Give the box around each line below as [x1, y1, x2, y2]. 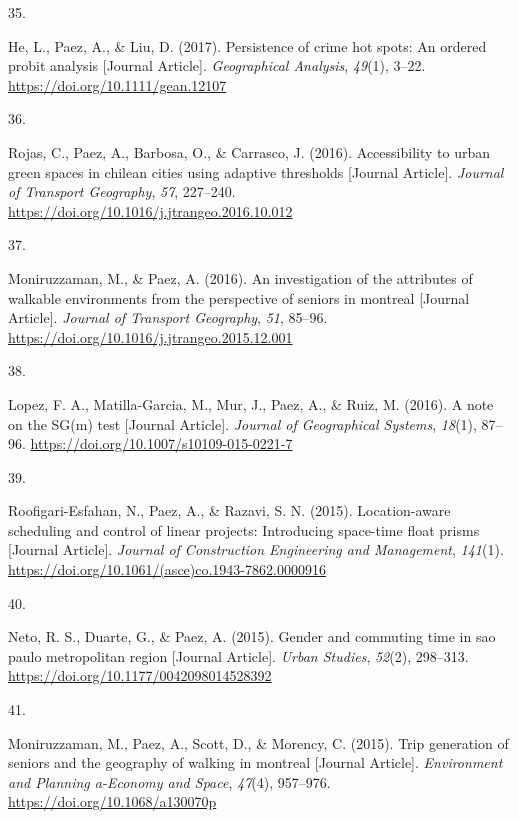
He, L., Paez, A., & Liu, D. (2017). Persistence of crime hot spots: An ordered [8, 35, 487, 56]
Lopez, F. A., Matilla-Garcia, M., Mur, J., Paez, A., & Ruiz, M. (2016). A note [8, 393, 494, 414]
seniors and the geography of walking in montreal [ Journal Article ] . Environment [8, 752, 503, 773]
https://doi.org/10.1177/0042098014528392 [8, 665, 272, 686]
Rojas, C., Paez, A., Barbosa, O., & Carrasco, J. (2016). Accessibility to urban [8, 141, 490, 162]
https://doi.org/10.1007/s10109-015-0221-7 [30, 433, 293, 454]
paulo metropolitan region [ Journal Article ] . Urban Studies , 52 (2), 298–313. [8, 645, 469, 666]
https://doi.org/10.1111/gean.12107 [8, 74, 227, 95]
